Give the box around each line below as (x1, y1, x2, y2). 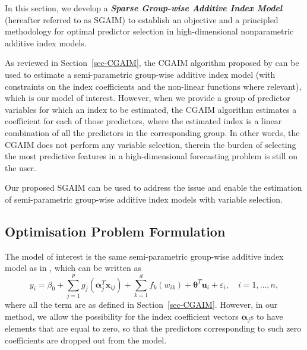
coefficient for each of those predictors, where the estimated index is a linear (5, 115, 282, 127)
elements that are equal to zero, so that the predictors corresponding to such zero (5, 322, 302, 335)
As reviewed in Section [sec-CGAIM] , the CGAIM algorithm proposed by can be (5, 56, 299, 69)
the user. (5, 161, 37, 174)
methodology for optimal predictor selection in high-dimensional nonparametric (5, 25, 294, 37)
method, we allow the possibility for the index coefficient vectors (5, 310, 239, 322)
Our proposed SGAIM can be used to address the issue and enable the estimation (5, 181, 302, 194)
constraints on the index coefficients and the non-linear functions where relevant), (5, 80, 302, 92)
